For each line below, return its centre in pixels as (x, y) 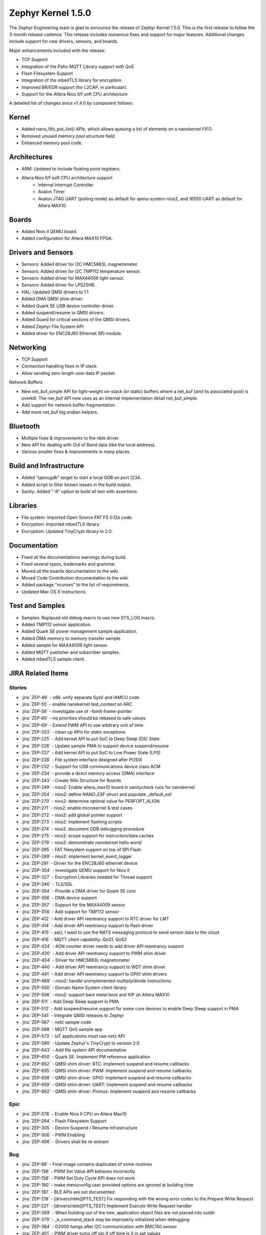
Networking (28, 348)
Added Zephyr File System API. (53, 327)
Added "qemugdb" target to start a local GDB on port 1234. (81, 478)
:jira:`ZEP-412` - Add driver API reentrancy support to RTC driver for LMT (95, 918)
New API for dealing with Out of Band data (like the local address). (89, 445)
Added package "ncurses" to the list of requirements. (76, 585)
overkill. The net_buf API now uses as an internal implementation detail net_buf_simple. (110, 398)
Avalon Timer (51, 192)
